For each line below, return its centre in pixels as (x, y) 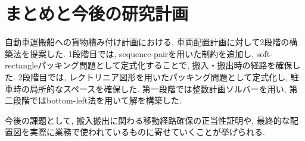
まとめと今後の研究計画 (97, 13)
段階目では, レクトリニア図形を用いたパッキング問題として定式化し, (155, 76)
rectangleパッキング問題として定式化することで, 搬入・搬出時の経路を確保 (149, 65)
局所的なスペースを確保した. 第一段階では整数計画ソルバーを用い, (158, 88)
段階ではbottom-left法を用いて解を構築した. (97, 100)
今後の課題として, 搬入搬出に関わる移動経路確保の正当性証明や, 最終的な (147, 120)
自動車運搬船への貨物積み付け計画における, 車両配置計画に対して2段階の (147, 42)
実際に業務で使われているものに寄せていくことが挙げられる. (147, 132)
